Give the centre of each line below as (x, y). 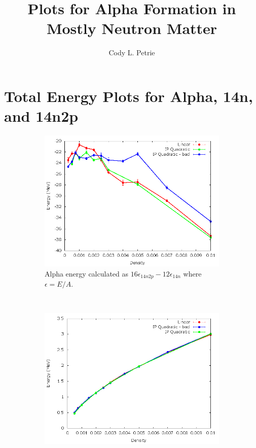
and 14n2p (41, 116)
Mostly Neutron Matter (132, 28)
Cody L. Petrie (132, 53)
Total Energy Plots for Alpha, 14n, (129, 96)
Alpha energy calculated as (87, 273)
